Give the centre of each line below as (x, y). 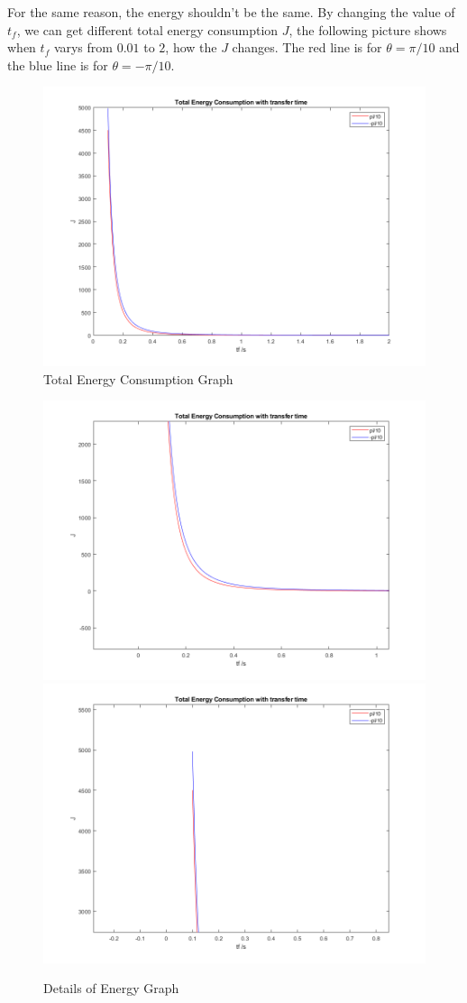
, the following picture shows (368, 29)
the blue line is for (58, 64)
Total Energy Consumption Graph (138, 378)
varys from (83, 47)
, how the (191, 47)
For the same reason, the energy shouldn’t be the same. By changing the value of (231, 12)
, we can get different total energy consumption (147, 29)
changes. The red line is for (307, 47)
